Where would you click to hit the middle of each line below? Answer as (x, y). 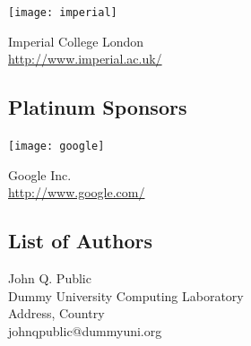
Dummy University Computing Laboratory (126, 295)
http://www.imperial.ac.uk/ (85, 59)
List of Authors (81, 241)
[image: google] (56, 147)
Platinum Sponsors (98, 107)
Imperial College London (76, 41)
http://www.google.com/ (77, 192)
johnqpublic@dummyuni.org (85, 330)
